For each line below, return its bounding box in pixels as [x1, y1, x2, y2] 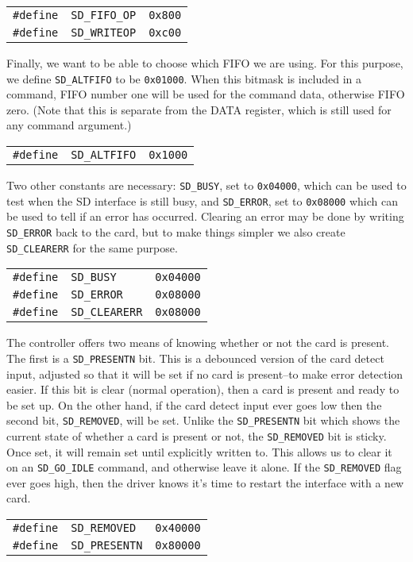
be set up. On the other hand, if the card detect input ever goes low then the [6, 396, 382, 413]
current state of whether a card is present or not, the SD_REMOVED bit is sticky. [6, 427, 387, 444]
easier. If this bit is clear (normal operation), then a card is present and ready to [6, 381, 399, 398]
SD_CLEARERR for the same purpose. [6, 239, 178, 256]
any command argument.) [6, 117, 132, 133]
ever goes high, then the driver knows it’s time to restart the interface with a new [6, 474, 404, 491]
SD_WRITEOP [71, 26, 137, 39]
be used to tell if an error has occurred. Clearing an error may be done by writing [6, 208, 404, 225]
